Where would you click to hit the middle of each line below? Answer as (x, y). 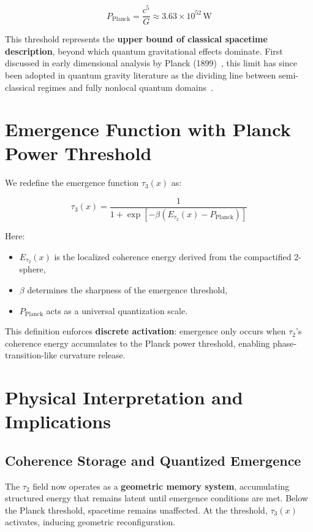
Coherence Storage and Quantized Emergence (153, 460)
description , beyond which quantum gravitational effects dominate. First (144, 51)
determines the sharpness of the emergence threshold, (127, 289)
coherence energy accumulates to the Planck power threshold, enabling (138, 343)
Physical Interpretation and (124, 397)
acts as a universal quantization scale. (117, 310)
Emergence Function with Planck (148, 129)
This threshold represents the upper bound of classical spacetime (136, 39)
